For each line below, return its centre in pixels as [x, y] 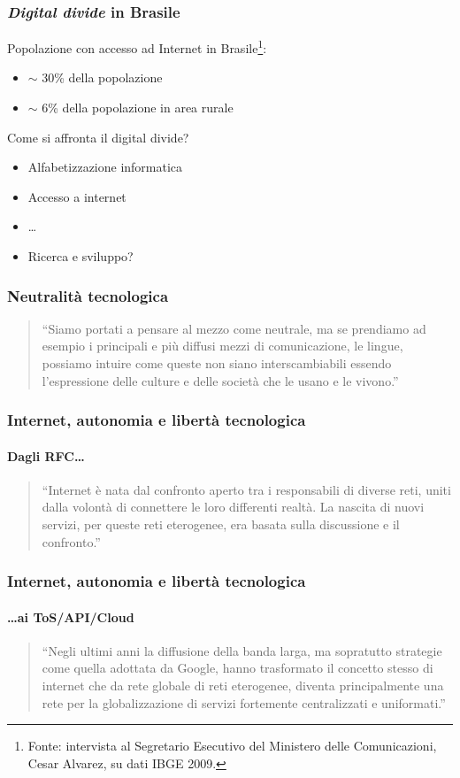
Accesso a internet [77, 196]
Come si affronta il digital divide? [98, 137]
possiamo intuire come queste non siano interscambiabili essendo [217, 363]
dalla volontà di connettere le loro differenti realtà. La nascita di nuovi [233, 507]
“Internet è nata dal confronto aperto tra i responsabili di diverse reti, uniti [246, 489]
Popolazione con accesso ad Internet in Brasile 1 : [137, 46]
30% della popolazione [102, 77]
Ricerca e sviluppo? [80, 256]
